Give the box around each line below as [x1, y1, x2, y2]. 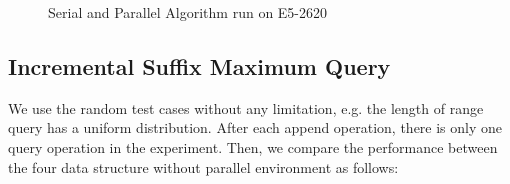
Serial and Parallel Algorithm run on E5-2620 [48, 2, 328, 22]
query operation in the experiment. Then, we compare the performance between [8, 136, 498, 157]
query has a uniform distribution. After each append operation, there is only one [8, 117, 503, 138]
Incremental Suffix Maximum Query [8, 50, 391, 81]
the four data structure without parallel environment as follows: [8, 156, 399, 177]
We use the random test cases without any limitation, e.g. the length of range [8, 97, 484, 118]
